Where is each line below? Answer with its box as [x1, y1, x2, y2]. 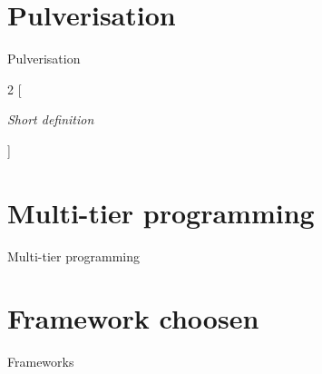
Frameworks [7, 352, 74, 371]
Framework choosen [7, 300, 259, 337]
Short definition [7, 110, 94, 129]
